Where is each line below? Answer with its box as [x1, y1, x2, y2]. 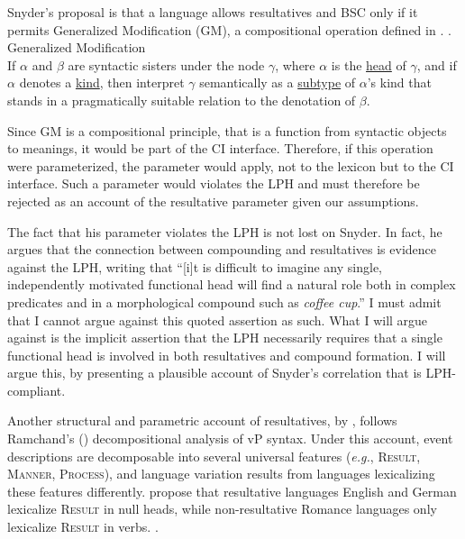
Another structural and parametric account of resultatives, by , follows [7, 411, 397, 430]
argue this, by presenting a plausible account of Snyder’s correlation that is [7, 363, 422, 382]
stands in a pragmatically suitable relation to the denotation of [7, 90, 356, 109]
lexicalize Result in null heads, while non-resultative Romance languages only [7, 499, 437, 518]
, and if [416, 55, 457, 74]
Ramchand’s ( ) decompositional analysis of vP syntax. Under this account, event [7, 429, 453, 448]
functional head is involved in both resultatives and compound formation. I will [7, 345, 446, 364]
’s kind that [367, 73, 432, 92]
